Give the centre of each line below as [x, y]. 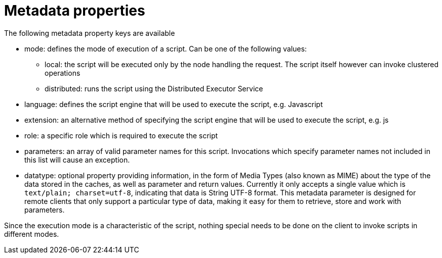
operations [63, 73]
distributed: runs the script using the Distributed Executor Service [154, 88]
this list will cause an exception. [77, 160]
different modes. [32, 234]
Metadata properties [75, 11]
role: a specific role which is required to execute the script [121, 135]
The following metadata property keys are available [90, 33]
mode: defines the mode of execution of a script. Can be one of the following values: [166, 48]
